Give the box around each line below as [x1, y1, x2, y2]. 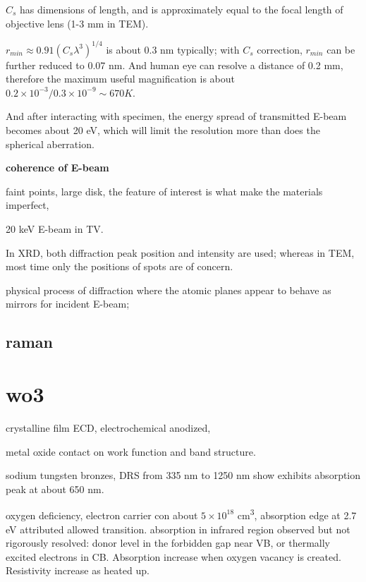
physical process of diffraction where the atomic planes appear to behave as [6, 282, 331, 297]
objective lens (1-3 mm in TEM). [6, 16, 149, 30]
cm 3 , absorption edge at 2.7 [237, 506, 357, 522]
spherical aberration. [6, 136, 94, 151]
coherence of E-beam [6, 160, 109, 175]
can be [327, 42, 355, 56]
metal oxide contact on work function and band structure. [6, 444, 256, 459]
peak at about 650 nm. [6, 481, 104, 496]
